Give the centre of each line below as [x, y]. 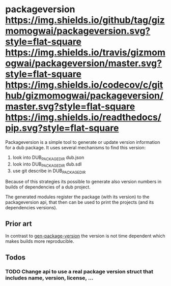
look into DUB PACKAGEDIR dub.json [48, 158]
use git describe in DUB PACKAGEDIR [49, 171]
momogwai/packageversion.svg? [78, 31]
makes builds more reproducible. [40, 241]
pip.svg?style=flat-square [62, 128]
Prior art [19, 224]
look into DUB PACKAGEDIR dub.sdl [47, 165]
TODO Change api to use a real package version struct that [79, 272]
